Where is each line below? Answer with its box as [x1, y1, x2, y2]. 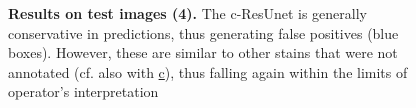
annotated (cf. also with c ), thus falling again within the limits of [8, 61, 408, 82]
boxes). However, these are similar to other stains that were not [8, 42, 398, 63]
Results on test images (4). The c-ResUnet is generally [8, 3, 367, 23]
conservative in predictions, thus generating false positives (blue [8, 22, 399, 43]
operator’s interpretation [8, 81, 159, 102]
